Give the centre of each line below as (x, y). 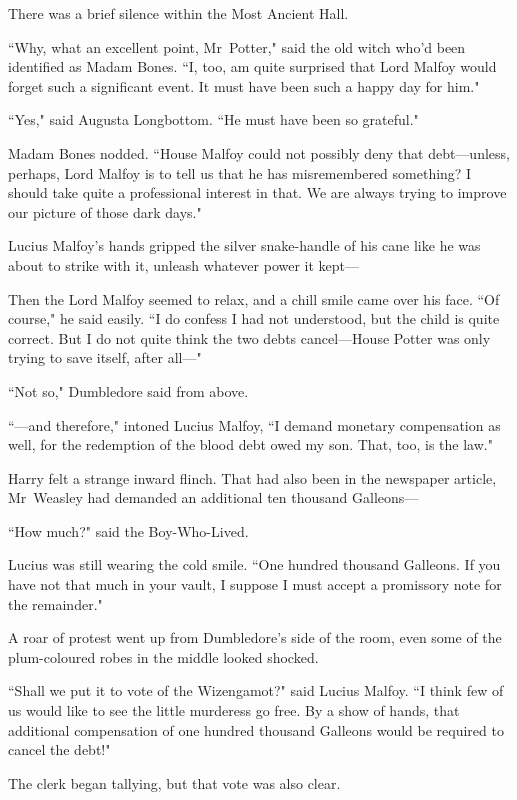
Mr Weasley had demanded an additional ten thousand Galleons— (213, 497)
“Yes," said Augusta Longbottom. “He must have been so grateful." (213, 119)
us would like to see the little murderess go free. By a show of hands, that (234, 710)
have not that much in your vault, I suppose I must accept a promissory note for (255, 584)
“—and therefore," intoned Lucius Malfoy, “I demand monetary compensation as (254, 424)
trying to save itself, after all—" (105, 357)
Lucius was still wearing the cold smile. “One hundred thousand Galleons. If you (254, 564)
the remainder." (55, 603)
